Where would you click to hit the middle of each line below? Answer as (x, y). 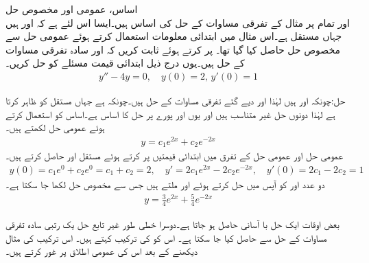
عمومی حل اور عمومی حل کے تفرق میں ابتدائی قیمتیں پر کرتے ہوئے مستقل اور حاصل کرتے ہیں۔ (175, 156)
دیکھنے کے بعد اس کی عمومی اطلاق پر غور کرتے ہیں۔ (102, 251)
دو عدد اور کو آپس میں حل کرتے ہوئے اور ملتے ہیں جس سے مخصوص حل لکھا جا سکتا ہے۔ (165, 184)
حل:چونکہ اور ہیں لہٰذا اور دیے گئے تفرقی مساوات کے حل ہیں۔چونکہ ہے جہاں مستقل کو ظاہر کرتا (176, 100)
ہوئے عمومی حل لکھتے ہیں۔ (55, 127)
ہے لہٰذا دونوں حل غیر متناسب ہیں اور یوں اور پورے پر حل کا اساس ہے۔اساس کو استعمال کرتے (170, 114)
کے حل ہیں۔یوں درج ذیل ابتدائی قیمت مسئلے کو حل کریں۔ (125, 63)
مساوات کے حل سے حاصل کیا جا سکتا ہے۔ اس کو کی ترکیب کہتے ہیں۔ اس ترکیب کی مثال (166, 237)
